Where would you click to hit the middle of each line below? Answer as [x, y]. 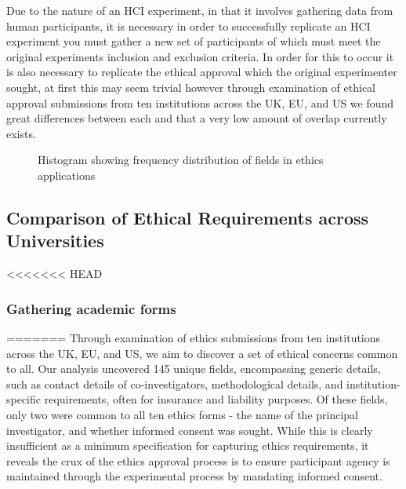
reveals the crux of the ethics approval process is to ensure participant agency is [198, 460]
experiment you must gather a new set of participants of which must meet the [194, 41]
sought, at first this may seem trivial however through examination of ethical [191, 87]
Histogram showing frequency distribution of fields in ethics [181, 160]
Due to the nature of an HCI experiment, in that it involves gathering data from [200, 10]
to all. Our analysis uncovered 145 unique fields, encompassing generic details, [194, 369]
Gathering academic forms [91, 308]
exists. [21, 133]
